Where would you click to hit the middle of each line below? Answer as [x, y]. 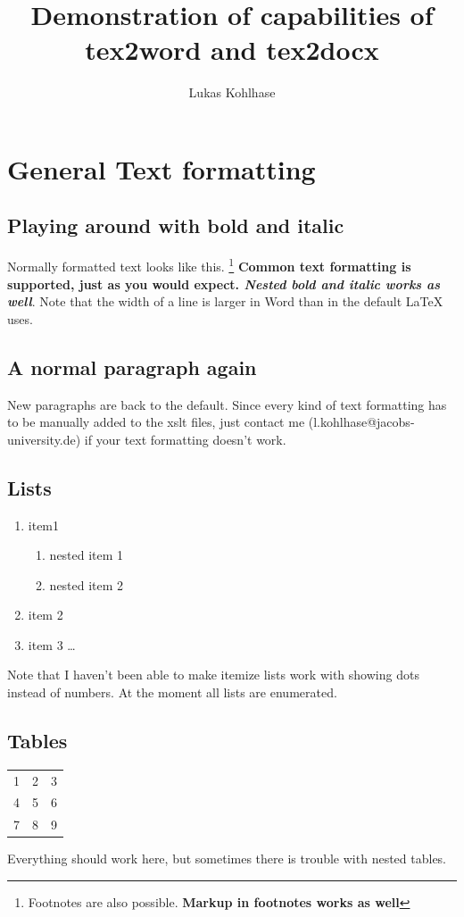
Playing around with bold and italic [176, 225]
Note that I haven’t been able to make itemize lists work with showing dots [213, 675]
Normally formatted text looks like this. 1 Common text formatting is [209, 265]
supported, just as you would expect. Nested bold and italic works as [224, 283]
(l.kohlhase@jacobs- [361, 422]
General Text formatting [162, 168]
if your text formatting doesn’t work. [185, 439]
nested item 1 [87, 555]
